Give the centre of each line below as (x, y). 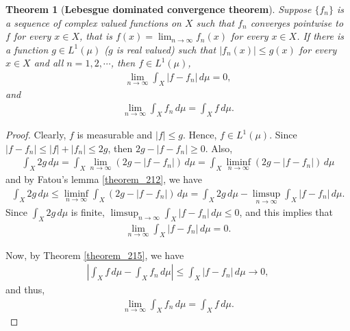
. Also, (219, 148)
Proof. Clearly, (36, 135)
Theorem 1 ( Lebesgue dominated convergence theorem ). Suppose (159, 9)
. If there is (321, 36)
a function (27, 49)
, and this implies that (286, 212)
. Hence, (200, 135)
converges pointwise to (297, 22)
